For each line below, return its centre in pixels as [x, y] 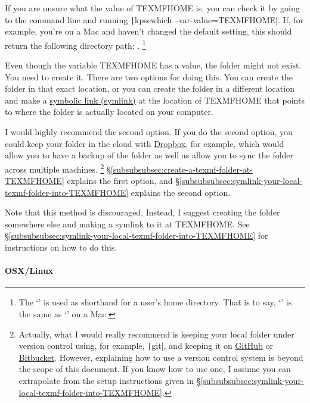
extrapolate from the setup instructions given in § [110, 381]
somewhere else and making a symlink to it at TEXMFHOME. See [127, 224]
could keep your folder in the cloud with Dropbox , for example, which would [145, 143]
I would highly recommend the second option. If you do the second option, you [149, 132]
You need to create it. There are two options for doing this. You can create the [149, 76]
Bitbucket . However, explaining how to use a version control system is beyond [161, 357]
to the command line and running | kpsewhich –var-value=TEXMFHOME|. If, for [154, 19]
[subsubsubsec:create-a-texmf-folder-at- [182, 169]
